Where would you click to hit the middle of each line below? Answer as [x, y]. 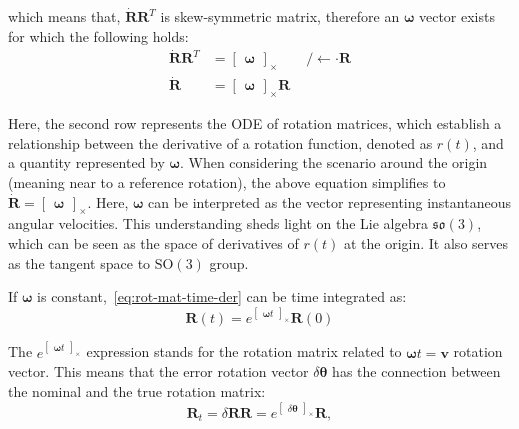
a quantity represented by [86, 162]
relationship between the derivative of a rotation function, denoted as [220, 142]
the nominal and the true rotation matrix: [137, 390]
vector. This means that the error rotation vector [158, 371]
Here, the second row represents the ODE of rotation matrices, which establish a [255, 123]
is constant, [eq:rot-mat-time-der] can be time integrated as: [222, 296]
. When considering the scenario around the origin [333, 162]
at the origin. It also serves [425, 243]
